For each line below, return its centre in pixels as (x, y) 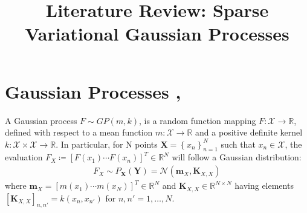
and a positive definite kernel (249, 132)
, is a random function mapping (198, 120)
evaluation (24, 157)
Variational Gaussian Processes (157, 34)
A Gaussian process (41, 120)
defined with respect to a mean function (79, 132)
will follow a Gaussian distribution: (237, 157)
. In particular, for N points (107, 144)
